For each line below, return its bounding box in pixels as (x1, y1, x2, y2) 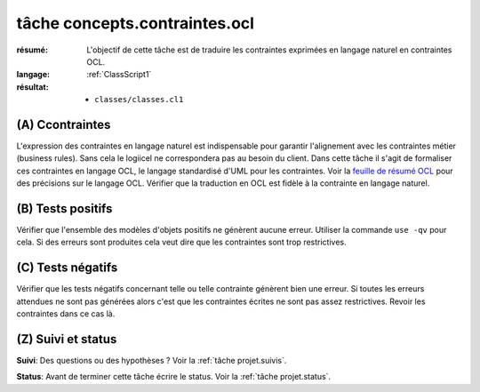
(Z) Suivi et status (16, 332, 117, 347)
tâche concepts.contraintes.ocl (16, 13, 255, 33)
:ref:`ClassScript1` (86, 69, 152, 80)
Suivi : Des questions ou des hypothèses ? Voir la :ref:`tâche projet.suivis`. (16, 356, 287, 366)
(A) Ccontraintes (16, 116, 111, 132)
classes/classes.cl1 (94, 94, 184, 105)
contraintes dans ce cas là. (16, 308, 116, 319)
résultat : (16, 81, 49, 92)
